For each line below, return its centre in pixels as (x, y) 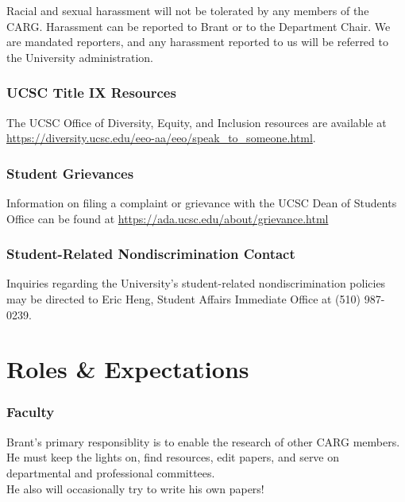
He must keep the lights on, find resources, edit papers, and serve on (173, 457)
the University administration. (80, 57)
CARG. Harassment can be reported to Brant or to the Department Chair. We (199, 26)
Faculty (31, 412)
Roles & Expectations (128, 369)
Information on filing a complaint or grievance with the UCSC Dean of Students (202, 203)
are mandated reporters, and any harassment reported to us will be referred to (197, 42)
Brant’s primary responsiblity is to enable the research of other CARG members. (203, 441)
